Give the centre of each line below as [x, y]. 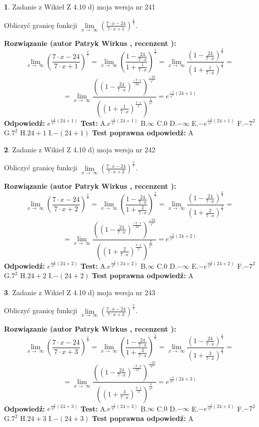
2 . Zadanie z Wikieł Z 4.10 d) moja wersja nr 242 [80, 149]
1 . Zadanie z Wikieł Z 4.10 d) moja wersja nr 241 [80, 6]
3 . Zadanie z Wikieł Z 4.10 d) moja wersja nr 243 [80, 292]
